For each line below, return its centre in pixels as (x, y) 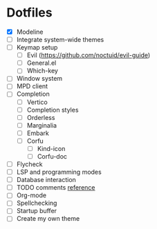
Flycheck (29, 164)
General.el (41, 63)
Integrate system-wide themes (60, 40)
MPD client (32, 86)
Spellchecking (37, 203)
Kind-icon (51, 148)
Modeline (30, 32)
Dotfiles (29, 13)
